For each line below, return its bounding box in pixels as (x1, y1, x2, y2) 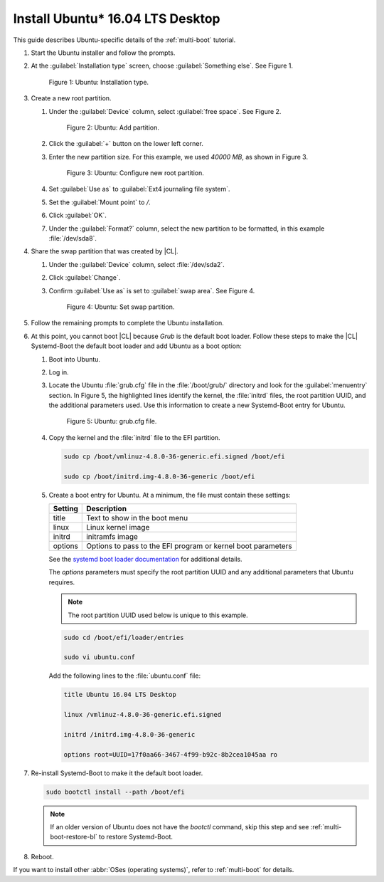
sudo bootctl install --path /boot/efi (46, 787, 185, 796)
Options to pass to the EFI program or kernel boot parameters (86, 541, 293, 551)
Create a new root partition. (31, 94, 112, 103)
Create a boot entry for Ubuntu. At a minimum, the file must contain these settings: (48, 490, 291, 499)
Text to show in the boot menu (86, 513, 188, 523)
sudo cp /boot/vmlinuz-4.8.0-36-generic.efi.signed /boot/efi (63, 452, 285, 461)
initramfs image (86, 532, 139, 542)
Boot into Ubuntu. (48, 355, 101, 363)
